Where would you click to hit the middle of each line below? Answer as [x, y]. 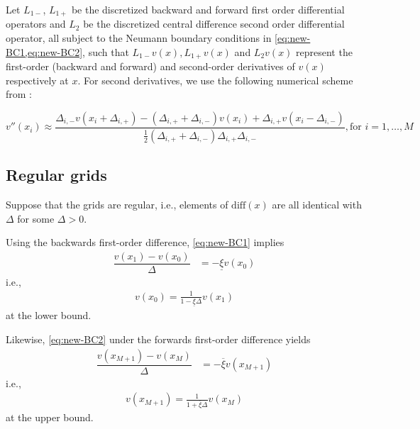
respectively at [37, 80]
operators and [36, 24]
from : [19, 94]
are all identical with [317, 204]
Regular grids [56, 175]
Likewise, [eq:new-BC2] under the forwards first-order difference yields [158, 339]
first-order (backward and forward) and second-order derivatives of [150, 66]
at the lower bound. [49, 315]
